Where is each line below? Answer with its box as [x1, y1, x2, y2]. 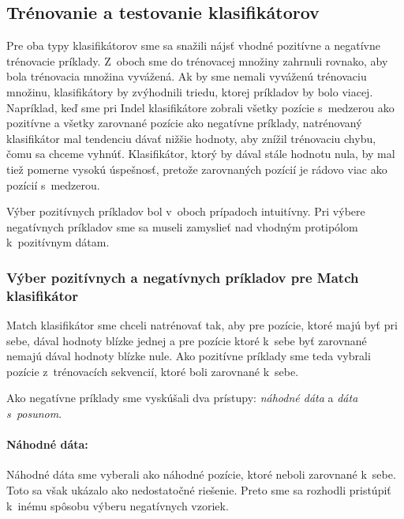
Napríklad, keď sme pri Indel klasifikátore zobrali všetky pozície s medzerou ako [6, 99, 395, 115]
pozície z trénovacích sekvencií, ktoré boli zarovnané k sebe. [6, 363, 299, 379]
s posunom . [6, 405, 62, 422]
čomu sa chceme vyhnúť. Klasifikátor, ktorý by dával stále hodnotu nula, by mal [6, 145, 395, 162]
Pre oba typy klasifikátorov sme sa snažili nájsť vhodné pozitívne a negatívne [6, 37, 380, 54]
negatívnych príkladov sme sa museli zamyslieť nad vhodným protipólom [6, 218, 358, 235]
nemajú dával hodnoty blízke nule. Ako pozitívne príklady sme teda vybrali [6, 348, 371, 364]
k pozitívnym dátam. [6, 234, 110, 250]
